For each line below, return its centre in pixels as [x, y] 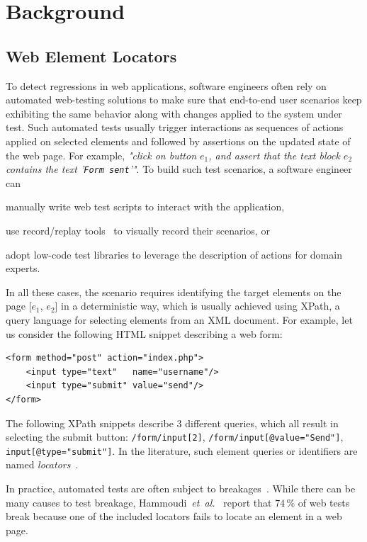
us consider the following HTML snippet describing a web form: [144, 333]
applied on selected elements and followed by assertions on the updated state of [178, 141]
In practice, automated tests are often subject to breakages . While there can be [181, 489]
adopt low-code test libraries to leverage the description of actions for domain [174, 254]
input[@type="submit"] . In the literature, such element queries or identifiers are [182, 450]
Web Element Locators [91, 56]
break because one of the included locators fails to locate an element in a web [174, 516]
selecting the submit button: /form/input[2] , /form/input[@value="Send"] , [175, 437]
